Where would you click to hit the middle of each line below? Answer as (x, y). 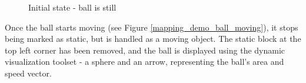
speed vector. (28, 73)
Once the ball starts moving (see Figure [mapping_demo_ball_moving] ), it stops (152, 27)
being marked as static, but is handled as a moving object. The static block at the (153, 39)
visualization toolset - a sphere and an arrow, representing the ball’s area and (144, 62)
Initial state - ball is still (72, 7)
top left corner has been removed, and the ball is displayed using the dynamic (145, 50)
